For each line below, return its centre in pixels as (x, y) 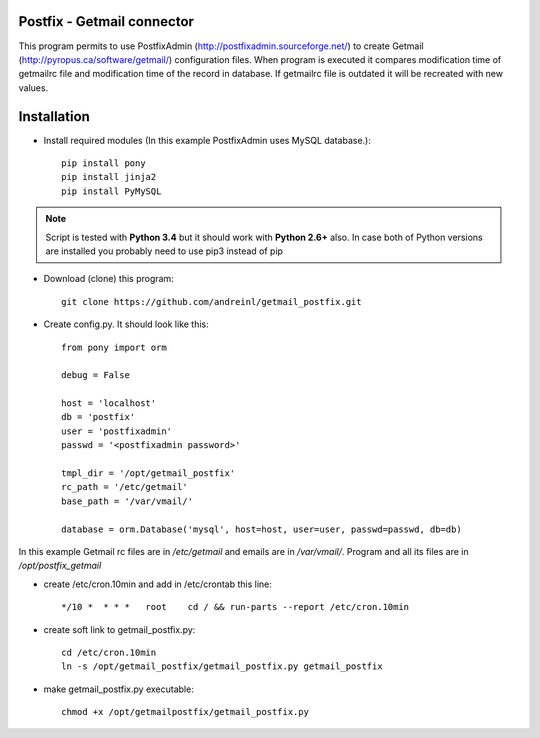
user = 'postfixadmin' (117, 431)
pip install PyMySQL (111, 191)
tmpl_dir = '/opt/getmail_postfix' (148, 473)
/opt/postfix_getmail (60, 566)
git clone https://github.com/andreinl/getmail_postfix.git (211, 301)
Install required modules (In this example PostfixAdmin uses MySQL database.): (207, 140)
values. (33, 87)
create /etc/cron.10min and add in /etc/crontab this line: (157, 584)
